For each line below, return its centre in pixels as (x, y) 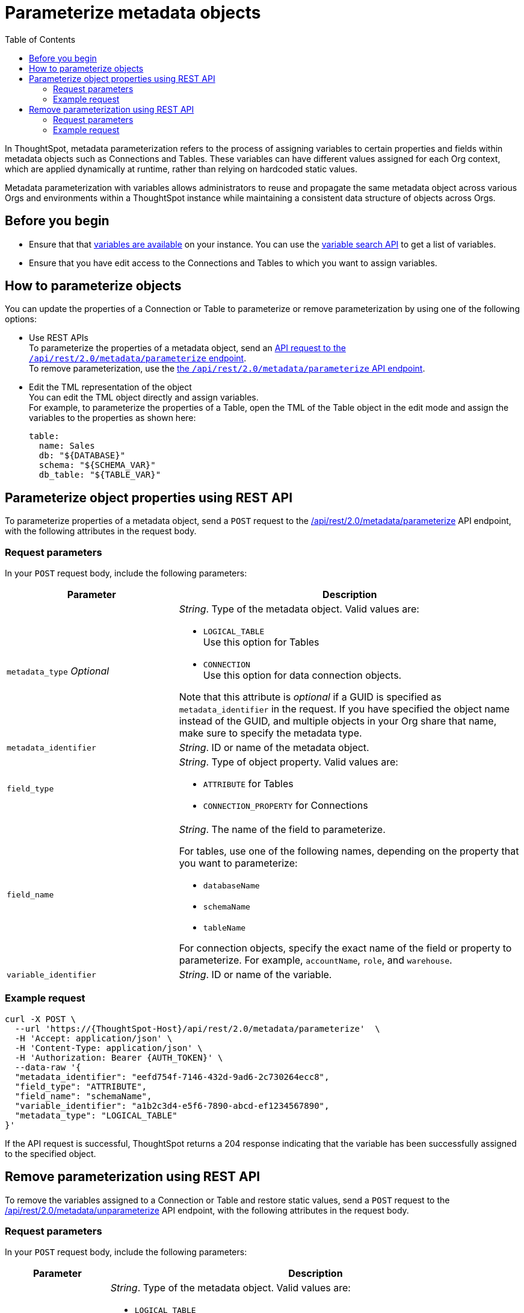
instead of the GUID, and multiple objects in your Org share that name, (338, 721)
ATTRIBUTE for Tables (248, 784)
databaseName (231, 886)
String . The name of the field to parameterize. (282, 830)
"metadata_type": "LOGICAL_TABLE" (96, 1115)
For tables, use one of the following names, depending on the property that (349, 851)
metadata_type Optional (58, 671)
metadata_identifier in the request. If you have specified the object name (344, 709)
